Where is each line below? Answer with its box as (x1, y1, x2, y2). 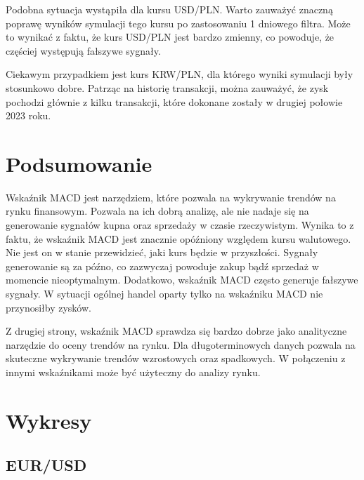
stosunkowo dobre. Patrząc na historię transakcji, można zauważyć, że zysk (6, 80, 329, 95)
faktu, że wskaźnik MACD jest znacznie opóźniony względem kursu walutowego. (6, 231, 351, 246)
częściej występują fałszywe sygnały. (6, 43, 161, 58)
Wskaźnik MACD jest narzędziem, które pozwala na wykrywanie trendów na (6, 189, 336, 204)
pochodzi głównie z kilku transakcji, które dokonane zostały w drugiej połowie (6, 94, 343, 109)
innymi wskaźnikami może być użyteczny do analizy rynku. (6, 365, 261, 379)
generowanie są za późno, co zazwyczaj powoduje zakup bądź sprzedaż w (6, 258, 319, 273)
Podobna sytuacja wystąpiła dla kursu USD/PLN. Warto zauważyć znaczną (6, 2, 333, 16)
